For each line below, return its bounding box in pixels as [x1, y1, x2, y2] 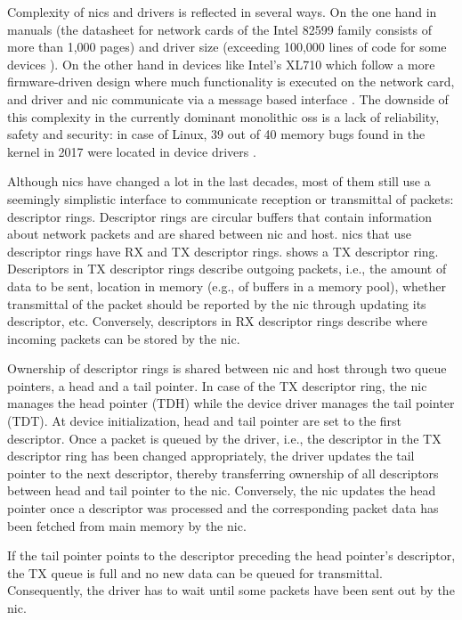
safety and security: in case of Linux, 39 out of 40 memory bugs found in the [7, 125, 426, 143]
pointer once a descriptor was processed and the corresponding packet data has [7, 499, 439, 518]
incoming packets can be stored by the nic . [7, 329, 240, 347]
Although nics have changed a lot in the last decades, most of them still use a [7, 172, 431, 191]
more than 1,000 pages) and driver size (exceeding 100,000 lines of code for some [7, 37, 447, 56]
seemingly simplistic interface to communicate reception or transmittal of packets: [7, 189, 454, 208]
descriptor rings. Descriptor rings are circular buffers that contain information [7, 207, 433, 225]
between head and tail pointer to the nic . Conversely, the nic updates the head [7, 481, 436, 500]
